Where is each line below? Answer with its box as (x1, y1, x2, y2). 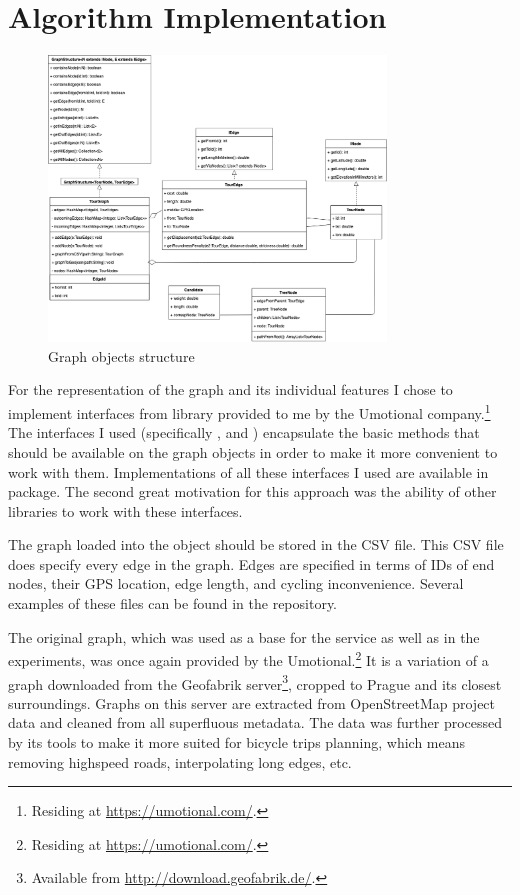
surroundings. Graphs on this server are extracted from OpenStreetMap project (8, 692, 496, 713)
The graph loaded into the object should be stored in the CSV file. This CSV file (8, 534, 504, 555)
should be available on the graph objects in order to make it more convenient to (8, 441, 498, 462)
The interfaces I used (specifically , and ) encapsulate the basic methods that (8, 422, 480, 443)
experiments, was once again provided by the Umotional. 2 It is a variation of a (8, 647, 489, 670)
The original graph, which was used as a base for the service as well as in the (8, 626, 480, 647)
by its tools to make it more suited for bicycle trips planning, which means (8, 731, 466, 752)
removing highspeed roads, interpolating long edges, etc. (8, 751, 352, 772)
